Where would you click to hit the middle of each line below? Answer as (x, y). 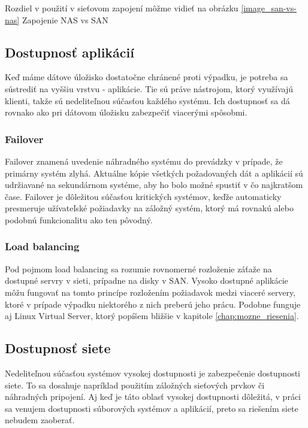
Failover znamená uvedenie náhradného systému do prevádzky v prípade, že (144, 161)
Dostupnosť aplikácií (70, 52)
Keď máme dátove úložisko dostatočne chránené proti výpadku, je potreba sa (147, 77)
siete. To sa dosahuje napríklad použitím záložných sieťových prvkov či (135, 385)
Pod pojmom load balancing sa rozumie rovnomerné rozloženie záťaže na (138, 268)
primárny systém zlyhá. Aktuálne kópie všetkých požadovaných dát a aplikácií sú (154, 173)
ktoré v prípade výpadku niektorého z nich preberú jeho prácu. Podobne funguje (153, 304)
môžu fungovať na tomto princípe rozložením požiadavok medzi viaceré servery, (150, 292)
